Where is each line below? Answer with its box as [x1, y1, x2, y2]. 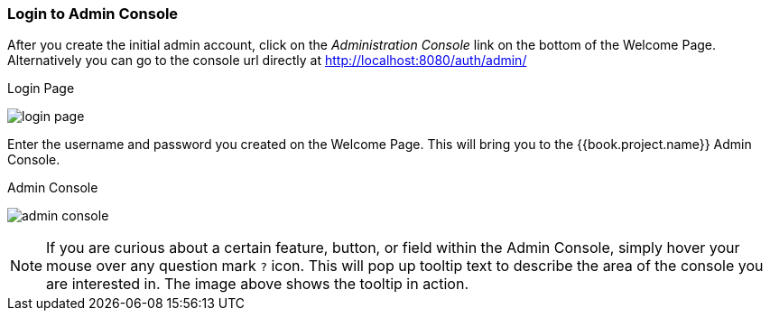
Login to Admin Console [7, 5, 179, 23]
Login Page [7, 80, 75, 97]
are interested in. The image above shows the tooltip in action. [46, 275, 469, 294]
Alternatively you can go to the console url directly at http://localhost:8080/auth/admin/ [7, 52, 527, 69]
